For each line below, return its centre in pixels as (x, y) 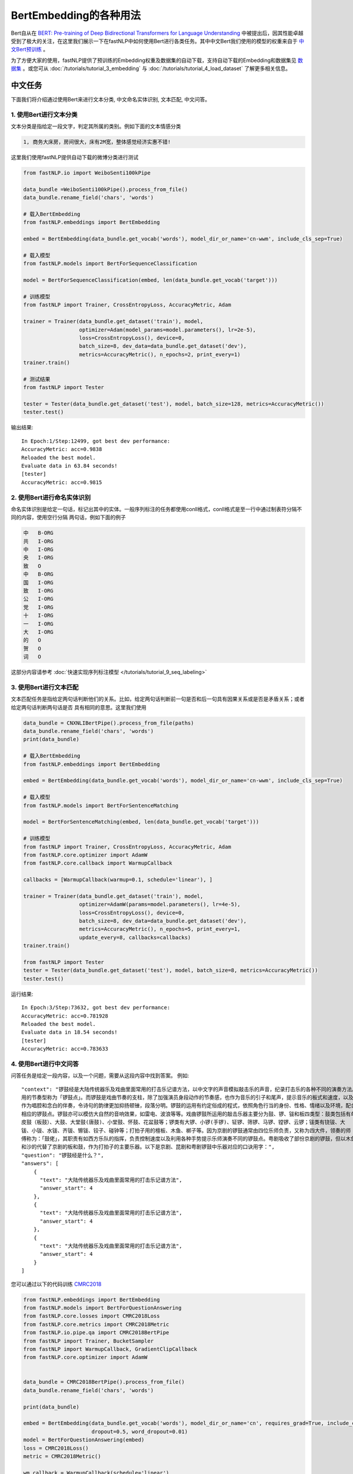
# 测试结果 (37, 379)
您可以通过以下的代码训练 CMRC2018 (56, 1284)
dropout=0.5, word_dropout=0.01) (140, 1432)
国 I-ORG (39, 583)
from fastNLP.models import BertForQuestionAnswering (102, 1308)
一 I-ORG (39, 624)
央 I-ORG (39, 558)
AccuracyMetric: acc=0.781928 (65, 1016)
